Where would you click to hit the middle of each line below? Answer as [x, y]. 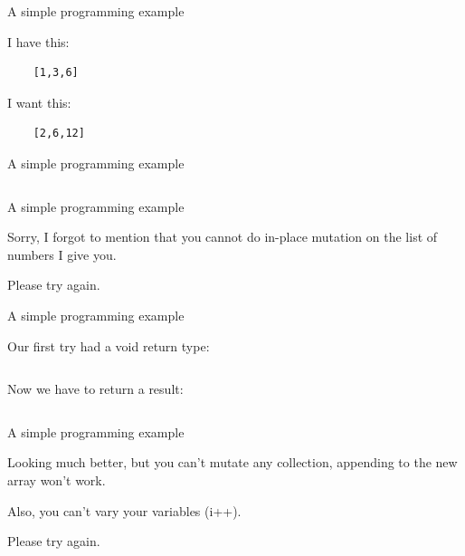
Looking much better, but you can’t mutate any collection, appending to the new [232, 462]
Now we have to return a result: [95, 389]
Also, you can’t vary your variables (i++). [124, 510]
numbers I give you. [62, 254]
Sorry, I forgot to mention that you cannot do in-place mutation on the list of [223, 237]
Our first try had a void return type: [109, 345]
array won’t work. [57, 479]
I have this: [38, 41]
